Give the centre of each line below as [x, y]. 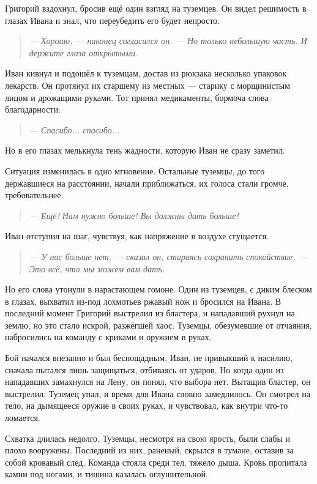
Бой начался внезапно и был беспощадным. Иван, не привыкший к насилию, [149, 358]
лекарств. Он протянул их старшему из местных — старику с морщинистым [148, 85]
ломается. [23, 418]
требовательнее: [34, 195]
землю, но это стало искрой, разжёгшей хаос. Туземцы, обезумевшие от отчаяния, [158, 325]
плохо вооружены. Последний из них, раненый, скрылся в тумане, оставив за [149, 450]
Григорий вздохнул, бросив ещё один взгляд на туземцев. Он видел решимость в [156, 8]
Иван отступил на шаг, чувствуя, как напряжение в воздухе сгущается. [137, 236]
